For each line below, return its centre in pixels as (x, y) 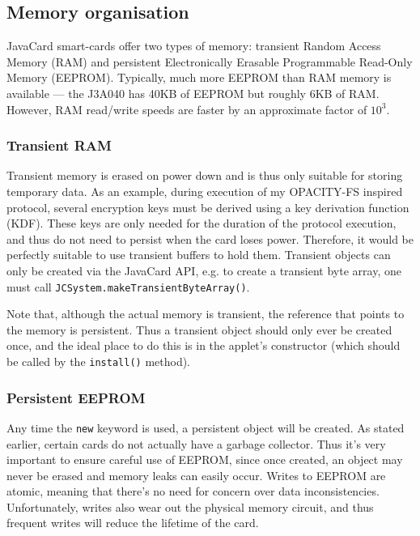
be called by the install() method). (99, 361)
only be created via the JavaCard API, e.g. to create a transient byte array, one (204, 270)
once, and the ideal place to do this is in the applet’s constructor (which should (204, 345)
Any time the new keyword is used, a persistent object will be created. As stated (206, 427)
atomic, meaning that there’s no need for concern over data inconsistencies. (193, 491)
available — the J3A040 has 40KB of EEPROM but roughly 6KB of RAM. (193, 93)
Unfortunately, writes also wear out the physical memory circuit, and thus (190, 506)
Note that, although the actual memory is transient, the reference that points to (206, 314)
